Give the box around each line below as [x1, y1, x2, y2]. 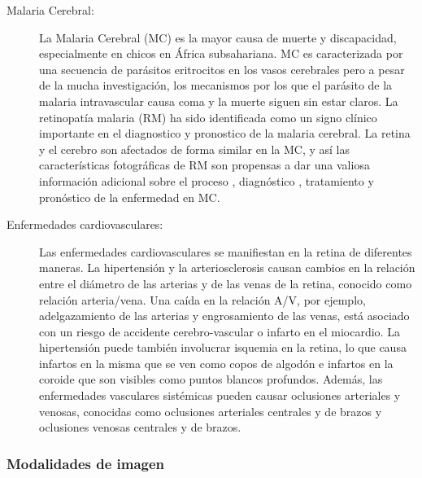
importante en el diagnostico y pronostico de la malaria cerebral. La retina [39, 125, 411, 142]
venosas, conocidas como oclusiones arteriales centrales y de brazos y [39, 402, 382, 419]
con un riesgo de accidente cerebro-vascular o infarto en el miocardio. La [39, 322, 400, 340]
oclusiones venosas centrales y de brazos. [39, 419, 241, 436]
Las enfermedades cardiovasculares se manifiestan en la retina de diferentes [39, 243, 412, 260]
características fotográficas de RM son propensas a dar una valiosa [39, 156, 370, 173]
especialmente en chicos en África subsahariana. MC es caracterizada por [39, 45, 403, 62]
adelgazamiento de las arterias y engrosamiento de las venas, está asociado [39, 307, 410, 324]
